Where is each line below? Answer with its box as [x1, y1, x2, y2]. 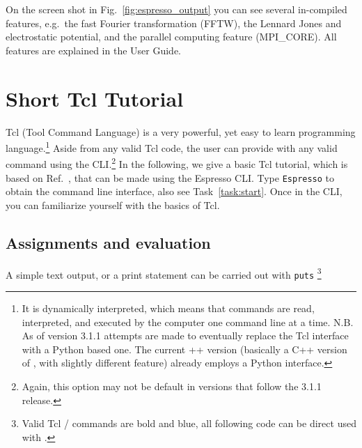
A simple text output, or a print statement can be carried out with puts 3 [6, 265, 322, 281]
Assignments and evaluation [6, 231, 211, 253]
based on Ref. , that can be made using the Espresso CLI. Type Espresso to [6, 170, 335, 185]
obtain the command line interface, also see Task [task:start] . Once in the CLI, [6, 184, 343, 199]
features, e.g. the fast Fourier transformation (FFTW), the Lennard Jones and [6, 15, 342, 30]
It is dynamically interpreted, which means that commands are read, [22, 300, 315, 315]
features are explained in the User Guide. [6, 43, 181, 57]
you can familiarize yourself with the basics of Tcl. [6, 197, 220, 212]
